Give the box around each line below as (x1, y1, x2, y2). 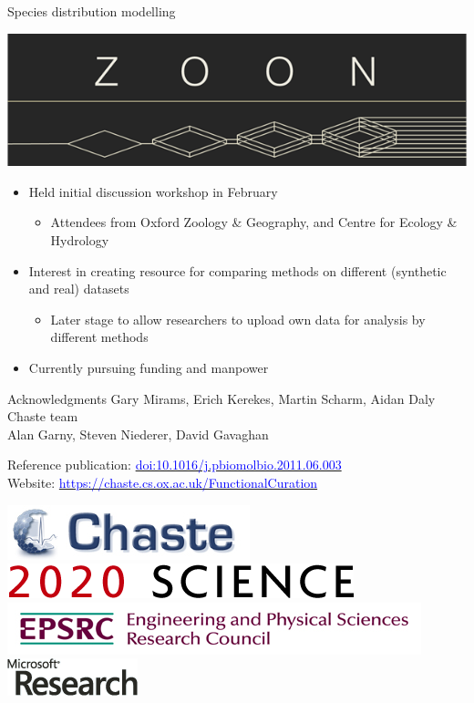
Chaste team (7, 407, 78, 426)
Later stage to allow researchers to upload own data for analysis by (50, 309, 426, 328)
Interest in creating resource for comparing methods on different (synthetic (28, 261, 447, 280)
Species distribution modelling (7, 2, 176, 20)
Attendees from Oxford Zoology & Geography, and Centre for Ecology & (50, 212, 458, 232)
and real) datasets (28, 279, 129, 298)
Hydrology (50, 231, 109, 250)
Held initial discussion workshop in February (28, 181, 278, 201)
